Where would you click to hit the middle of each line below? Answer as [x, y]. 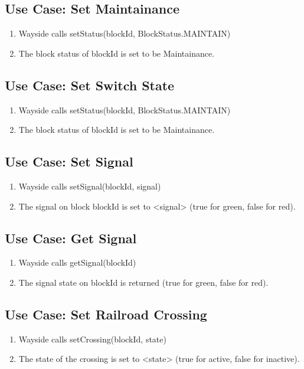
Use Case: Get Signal [71, 238]
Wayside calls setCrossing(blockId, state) [92, 339]
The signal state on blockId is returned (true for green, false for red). [143, 282]
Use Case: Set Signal [69, 161]
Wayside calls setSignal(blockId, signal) [90, 186]
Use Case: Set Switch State [90, 85]
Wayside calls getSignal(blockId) [77, 262]
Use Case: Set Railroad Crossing [106, 314]
